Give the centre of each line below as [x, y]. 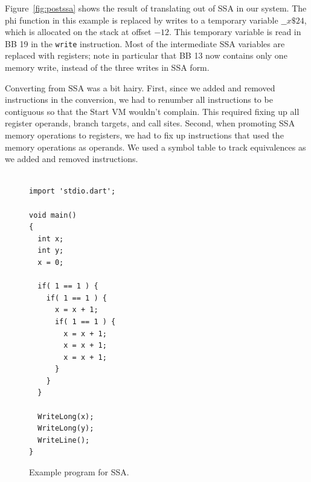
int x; [51, 239]
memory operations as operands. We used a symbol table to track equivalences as [155, 147]
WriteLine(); [64, 440]
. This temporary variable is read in [235, 32]
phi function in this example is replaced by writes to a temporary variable [142, 20]
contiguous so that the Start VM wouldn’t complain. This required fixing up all [152, 111]
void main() [53, 215]
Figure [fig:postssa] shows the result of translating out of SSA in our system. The [156, 8]
